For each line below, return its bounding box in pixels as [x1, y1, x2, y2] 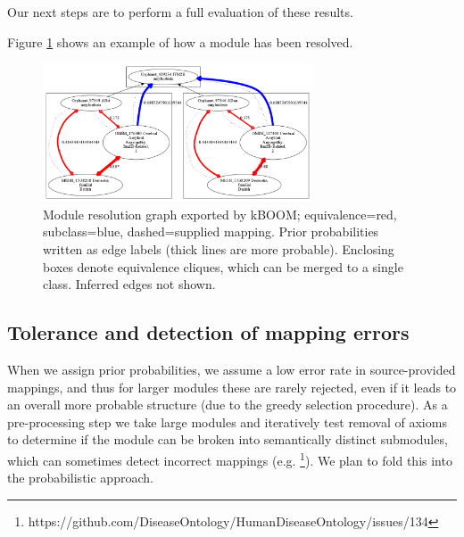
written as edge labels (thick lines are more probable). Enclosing [43, 239, 394, 258]
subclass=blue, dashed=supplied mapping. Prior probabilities [43, 222, 379, 241]
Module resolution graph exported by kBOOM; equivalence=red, [43, 204, 397, 223]
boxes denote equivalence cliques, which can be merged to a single [43, 257, 403, 276]
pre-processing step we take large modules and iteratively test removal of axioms [7, 412, 447, 431]
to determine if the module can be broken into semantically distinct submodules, [7, 430, 448, 449]
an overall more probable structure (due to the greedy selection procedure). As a [7, 395, 448, 414]
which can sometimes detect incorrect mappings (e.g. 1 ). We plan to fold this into [7, 448, 452, 469]
